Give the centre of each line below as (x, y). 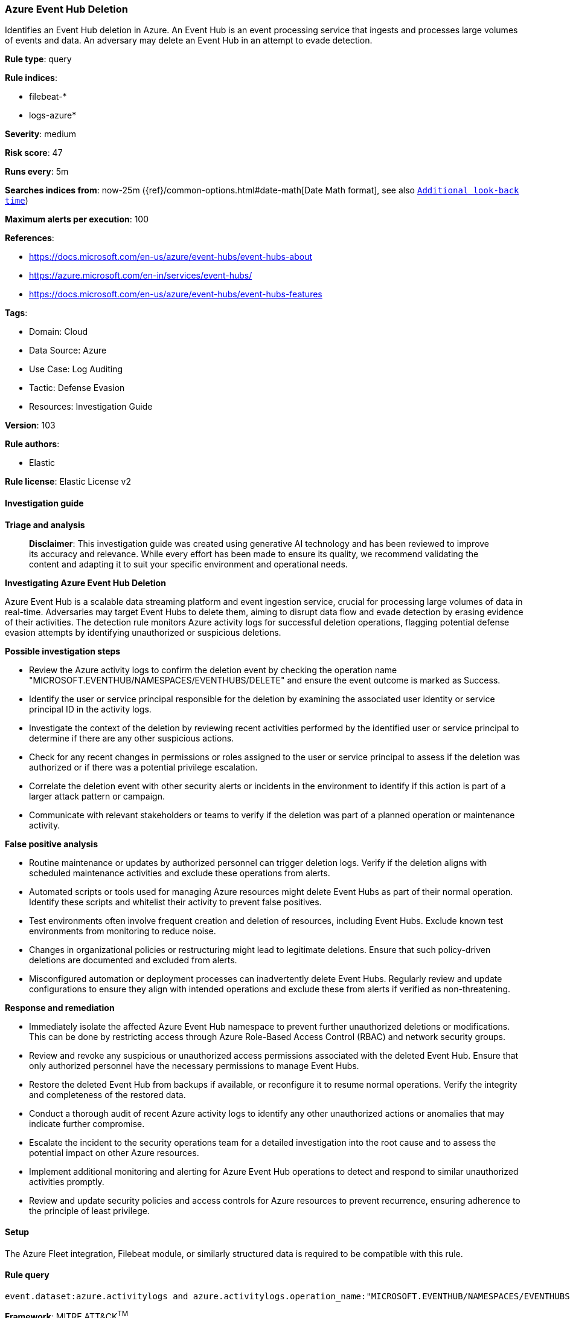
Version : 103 (30, 425)
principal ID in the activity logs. (90, 709)
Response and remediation (60, 1007)
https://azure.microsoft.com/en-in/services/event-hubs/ (141, 276)
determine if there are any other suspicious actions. (132, 738)
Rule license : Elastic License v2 (68, 482)
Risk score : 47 (34, 153)
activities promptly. (67, 1181)
